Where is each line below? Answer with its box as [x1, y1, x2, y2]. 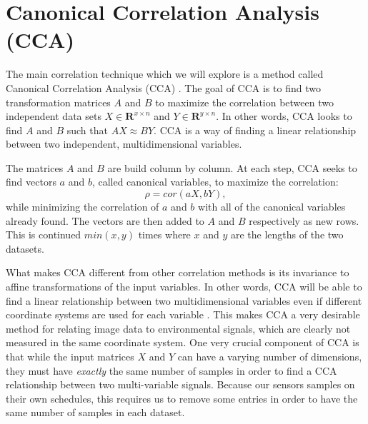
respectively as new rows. [249, 213, 359, 228]
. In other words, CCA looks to [216, 108, 352, 123]
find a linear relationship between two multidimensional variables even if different [6, 293, 362, 308]
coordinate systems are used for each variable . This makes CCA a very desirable [6, 307, 360, 322]
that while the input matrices [6, 349, 134, 363]
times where [138, 227, 191, 242]
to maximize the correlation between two [155, 94, 334, 109]
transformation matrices [6, 94, 111, 109]
